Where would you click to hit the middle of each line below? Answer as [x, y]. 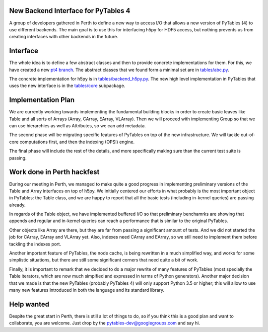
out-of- [248, 135]
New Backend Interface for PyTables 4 [70, 11]
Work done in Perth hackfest [54, 172]
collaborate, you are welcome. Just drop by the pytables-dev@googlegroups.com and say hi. [105, 323]
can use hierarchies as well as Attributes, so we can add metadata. [77, 126]
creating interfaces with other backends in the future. [64, 37]
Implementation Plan [42, 100]
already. [17, 205]
